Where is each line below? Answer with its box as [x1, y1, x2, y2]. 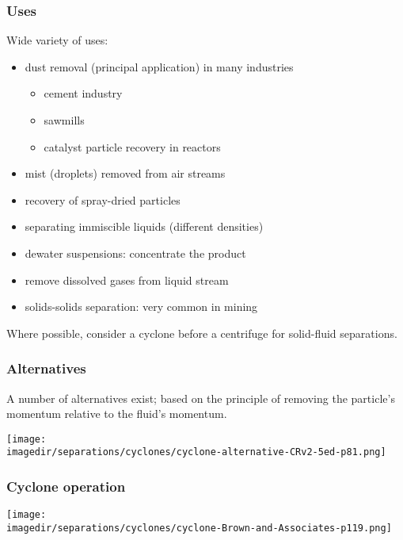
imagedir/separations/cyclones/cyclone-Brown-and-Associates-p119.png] [6, 522, 392, 534]
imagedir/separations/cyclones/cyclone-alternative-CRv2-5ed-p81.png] [6, 446, 386, 458]
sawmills [44, 112, 85, 128]
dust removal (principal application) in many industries [25, 58, 294, 75]
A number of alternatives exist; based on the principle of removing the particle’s [6, 389, 395, 406]
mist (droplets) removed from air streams [25, 165, 226, 182]
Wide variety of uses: [6, 32, 108, 48]
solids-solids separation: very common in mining [25, 298, 258, 315]
